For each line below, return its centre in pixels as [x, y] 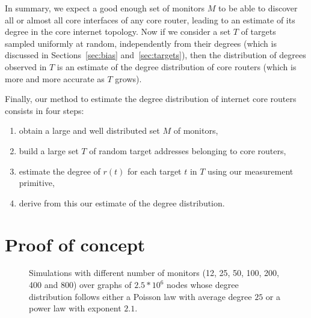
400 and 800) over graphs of [80, 285]
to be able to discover [258, 8]
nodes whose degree [203, 285]
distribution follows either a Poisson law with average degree [140, 296]
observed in [26, 66]
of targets [258, 31]
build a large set [49, 150]
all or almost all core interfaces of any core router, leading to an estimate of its [150, 19]
